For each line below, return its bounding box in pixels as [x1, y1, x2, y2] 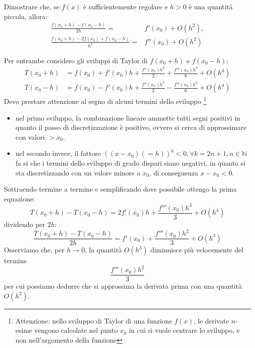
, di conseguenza [149, 167, 198, 177]
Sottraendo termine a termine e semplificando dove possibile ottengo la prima [4, 184, 237, 194]
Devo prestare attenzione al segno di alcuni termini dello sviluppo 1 [4, 95, 206, 106]
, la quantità [84, 245, 122, 255]
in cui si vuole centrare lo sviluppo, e [128, 325, 240, 335]
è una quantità [188, 1, 233, 11]
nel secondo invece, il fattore [15, 148, 101, 158]
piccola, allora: [4, 11, 48, 21]
